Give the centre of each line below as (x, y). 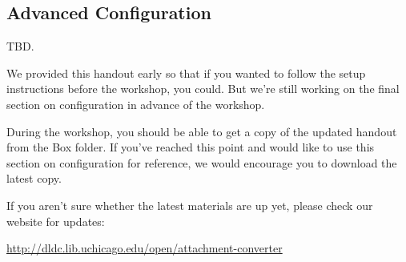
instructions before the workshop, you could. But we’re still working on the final (203, 89)
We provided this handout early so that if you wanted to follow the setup (186, 73)
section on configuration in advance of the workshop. (136, 104)
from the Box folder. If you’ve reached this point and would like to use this (191, 147)
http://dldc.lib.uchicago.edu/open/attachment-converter (145, 248)
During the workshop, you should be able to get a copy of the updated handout (202, 131)
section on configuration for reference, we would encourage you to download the (202, 162)
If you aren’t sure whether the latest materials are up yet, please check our (190, 205)
